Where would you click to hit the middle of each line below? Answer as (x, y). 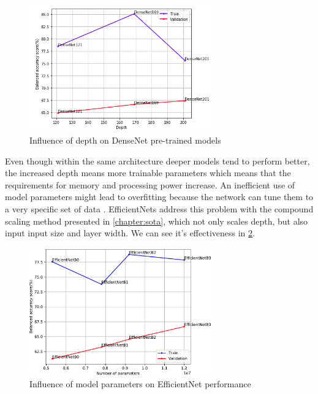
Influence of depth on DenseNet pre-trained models (125, 140)
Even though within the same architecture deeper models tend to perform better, (157, 160)
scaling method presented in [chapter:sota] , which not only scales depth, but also (157, 221)
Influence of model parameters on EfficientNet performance (140, 384)
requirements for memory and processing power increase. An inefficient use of (150, 184)
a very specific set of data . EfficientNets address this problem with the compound (159, 209)
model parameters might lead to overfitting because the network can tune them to (159, 197)
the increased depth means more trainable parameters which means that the (148, 173)
